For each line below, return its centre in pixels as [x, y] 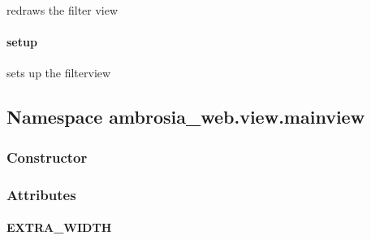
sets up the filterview [59, 73]
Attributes [41, 194]
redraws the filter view [63, 10]
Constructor [47, 157]
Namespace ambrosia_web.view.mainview [186, 117]
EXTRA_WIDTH [59, 227]
